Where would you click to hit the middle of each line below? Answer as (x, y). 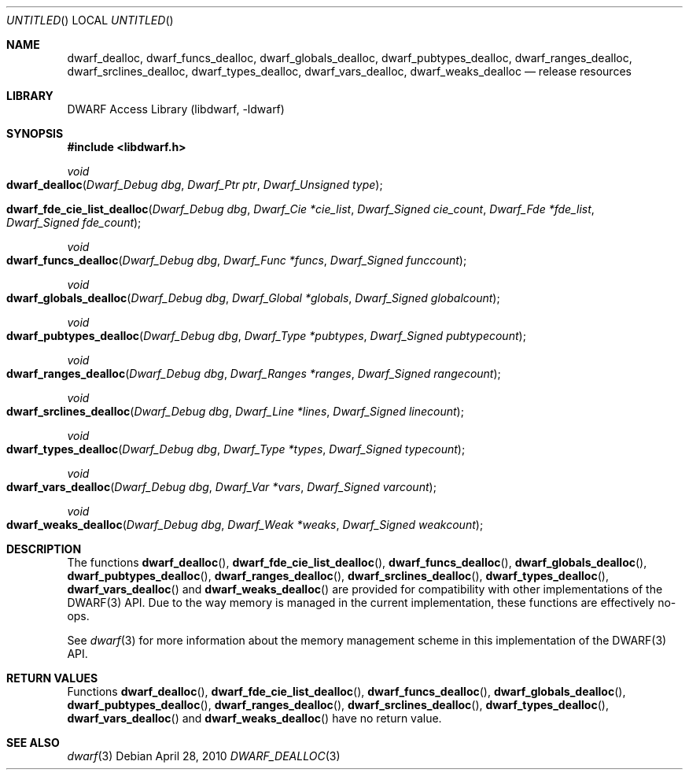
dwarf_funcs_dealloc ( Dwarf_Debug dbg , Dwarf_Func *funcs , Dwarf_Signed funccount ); (237, 260)
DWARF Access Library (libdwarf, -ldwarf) (176, 109)
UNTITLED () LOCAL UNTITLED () (90, 20)
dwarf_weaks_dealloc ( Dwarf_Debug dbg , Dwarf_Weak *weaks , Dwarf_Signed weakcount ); (245, 525)
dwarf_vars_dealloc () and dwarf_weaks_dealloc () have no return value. (254, 718)
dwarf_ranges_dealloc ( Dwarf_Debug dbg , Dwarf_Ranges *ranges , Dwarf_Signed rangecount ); (254, 373)
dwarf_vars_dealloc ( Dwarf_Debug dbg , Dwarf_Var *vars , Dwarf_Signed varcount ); (221, 487)
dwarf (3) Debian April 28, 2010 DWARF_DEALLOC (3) (204, 756)
